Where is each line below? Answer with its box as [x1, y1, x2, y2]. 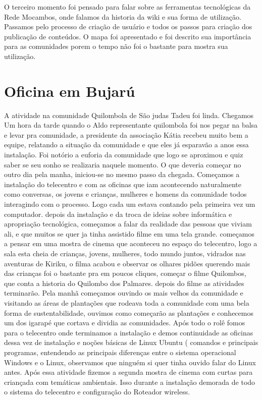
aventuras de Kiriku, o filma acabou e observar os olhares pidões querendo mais [4, 258, 250, 268]
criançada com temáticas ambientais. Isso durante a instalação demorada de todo [4, 376, 255, 387]
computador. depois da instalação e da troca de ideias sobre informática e [4, 208, 232, 219]
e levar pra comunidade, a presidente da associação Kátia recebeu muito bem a [4, 129, 248, 140]
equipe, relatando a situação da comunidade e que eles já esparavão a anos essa [4, 139, 249, 150]
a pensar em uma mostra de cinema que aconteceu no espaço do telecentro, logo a [4, 238, 257, 249]
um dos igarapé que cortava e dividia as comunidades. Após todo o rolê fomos [4, 317, 245, 328]
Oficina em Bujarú [4, 80, 135, 101]
